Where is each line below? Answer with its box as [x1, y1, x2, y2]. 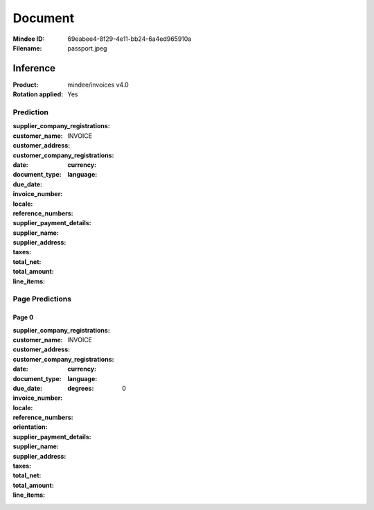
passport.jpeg [67, 44, 107, 52]
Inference [12, 62, 55, 74]
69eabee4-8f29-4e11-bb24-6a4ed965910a [67, 35, 192, 43]
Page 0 [12, 313, 34, 322]
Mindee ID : [12, 35, 45, 43]
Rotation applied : [12, 90, 64, 98]
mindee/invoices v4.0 [67, 80, 130, 89]
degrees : [67, 384, 94, 392]
